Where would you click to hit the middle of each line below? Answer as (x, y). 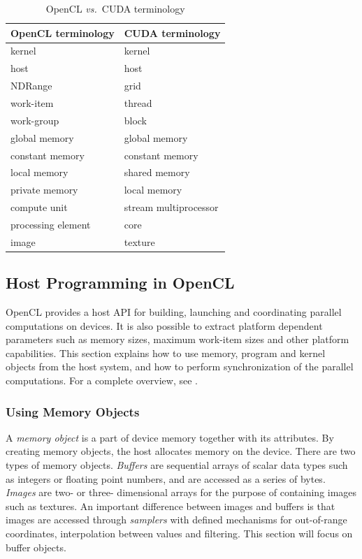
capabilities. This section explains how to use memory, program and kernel (166, 353)
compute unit (39, 207)
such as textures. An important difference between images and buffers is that (171, 506)
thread (138, 102)
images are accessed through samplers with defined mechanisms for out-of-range (176, 520)
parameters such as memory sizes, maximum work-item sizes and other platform (178, 339)
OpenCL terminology (63, 32)
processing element (51, 224)
